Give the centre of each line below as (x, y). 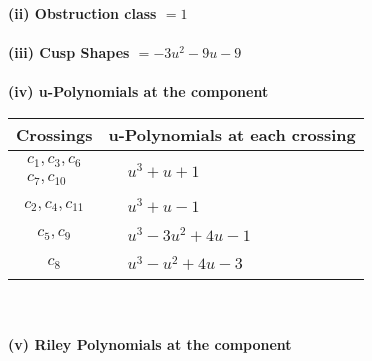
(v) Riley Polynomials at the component (150, 343)
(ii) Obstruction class (82, 13)
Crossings (54, 134)
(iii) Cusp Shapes (69, 52)
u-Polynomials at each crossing (232, 134)
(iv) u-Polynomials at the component (138, 91)
